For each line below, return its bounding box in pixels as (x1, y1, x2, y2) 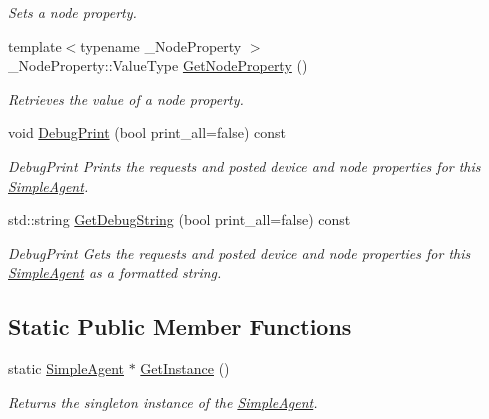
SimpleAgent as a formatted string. (8, 262, 222, 283)
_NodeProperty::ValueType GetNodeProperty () (8, 55, 308, 76)
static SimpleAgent (8, 358, 124, 379)
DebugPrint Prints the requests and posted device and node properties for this (8, 155, 481, 176)
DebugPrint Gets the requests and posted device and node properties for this (8, 242, 471, 263)
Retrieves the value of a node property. (8, 88, 244, 109)
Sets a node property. (8, 2, 137, 22)
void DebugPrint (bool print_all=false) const (8, 122, 286, 143)
